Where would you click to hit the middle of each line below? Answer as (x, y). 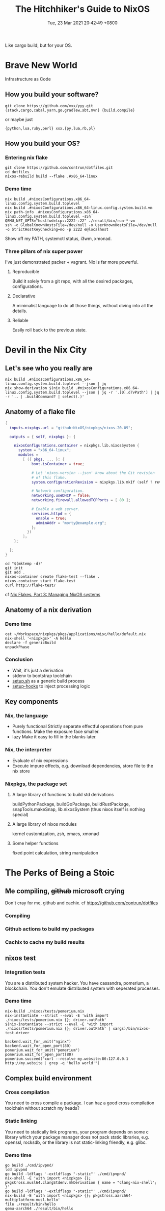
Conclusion (19, 659)
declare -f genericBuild (30, 643)
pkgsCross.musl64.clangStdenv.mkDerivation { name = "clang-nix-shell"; (81, 1183)
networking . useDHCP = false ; (61, 496)
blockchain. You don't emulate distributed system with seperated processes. (82, 988)
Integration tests (25, 972)
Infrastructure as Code (28, 79)
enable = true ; (52, 518)
